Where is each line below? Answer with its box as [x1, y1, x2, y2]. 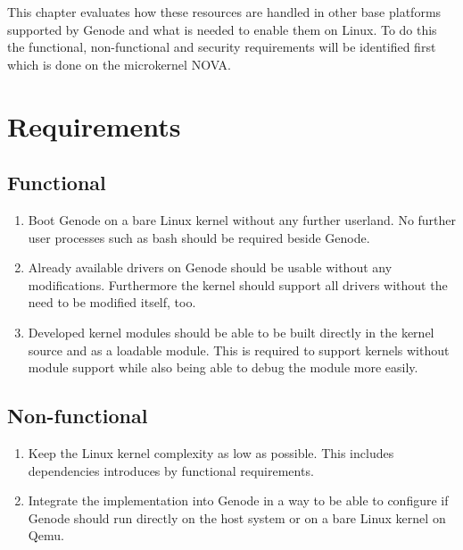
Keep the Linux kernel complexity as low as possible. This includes [28, 443, 394, 462]
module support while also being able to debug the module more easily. [28, 358, 418, 377]
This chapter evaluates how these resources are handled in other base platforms [7, 3, 442, 21]
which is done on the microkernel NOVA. [7, 54, 231, 73]
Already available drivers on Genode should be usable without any [28, 258, 393, 277]
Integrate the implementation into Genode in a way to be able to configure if [28, 491, 449, 510]
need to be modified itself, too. [28, 293, 196, 312]
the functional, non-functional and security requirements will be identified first [7, 37, 436, 56]
